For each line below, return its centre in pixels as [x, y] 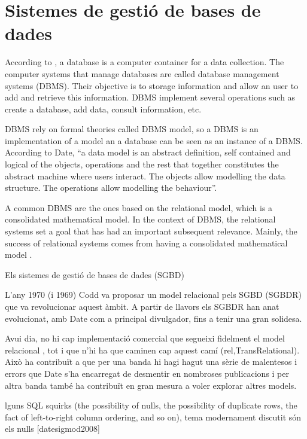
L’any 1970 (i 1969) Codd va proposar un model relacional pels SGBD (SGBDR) [153, 295]
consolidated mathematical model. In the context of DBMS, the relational [140, 219]
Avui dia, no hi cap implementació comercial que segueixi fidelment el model [145, 338]
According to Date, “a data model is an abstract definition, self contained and [148, 152]
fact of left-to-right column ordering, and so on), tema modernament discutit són [153, 417]
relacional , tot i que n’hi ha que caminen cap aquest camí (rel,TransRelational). [152, 350]
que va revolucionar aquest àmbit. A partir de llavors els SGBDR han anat [142, 306]
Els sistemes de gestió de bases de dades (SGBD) [95, 274]
